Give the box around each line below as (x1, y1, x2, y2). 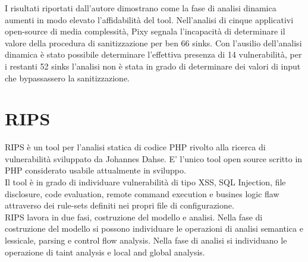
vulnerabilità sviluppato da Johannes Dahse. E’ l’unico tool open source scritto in (5, 152, 303, 165)
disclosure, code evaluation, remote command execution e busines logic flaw (5, 187, 279, 200)
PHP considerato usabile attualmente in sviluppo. (5, 164, 186, 176)
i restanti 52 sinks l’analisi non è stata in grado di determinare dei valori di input (5, 59, 301, 72)
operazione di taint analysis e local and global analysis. (5, 245, 205, 258)
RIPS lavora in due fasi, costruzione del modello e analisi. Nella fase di (5, 210, 263, 223)
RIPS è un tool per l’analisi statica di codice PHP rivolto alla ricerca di (5, 141, 266, 153)
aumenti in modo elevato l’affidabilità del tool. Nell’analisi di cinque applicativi (5, 13, 294, 26)
